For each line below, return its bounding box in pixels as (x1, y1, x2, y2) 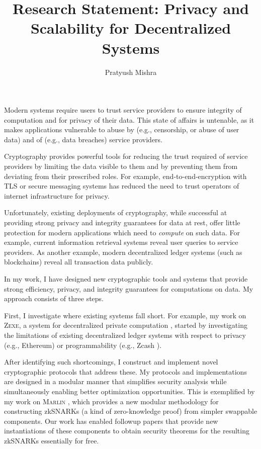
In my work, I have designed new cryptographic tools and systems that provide (4, 274, 248, 284)
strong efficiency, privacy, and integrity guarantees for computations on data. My (4, 283, 253, 294)
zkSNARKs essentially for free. (4, 435, 99, 445)
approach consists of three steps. (4, 293, 104, 304)
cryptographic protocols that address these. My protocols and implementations (4, 366, 247, 377)
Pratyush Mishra (105, 66, 157, 77)
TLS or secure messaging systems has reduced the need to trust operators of (4, 181, 239, 191)
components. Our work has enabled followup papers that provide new (4, 415, 218, 426)
